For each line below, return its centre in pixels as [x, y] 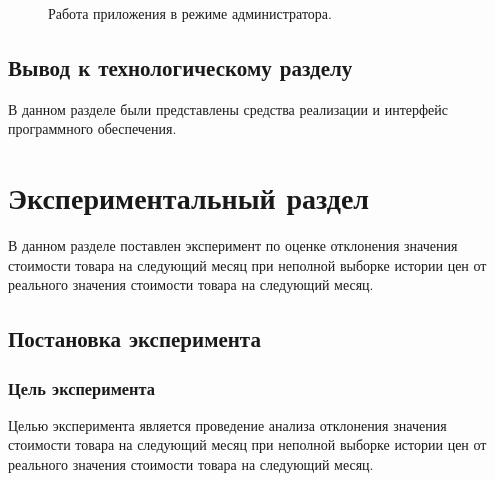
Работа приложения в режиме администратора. [190, 13]
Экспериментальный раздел [189, 197]
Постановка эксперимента [134, 338]
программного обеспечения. [92, 128]
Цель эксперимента [81, 387]
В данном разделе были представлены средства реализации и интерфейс [228, 108]
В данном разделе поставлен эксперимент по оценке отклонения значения [233, 245]
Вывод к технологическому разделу [180, 66]
